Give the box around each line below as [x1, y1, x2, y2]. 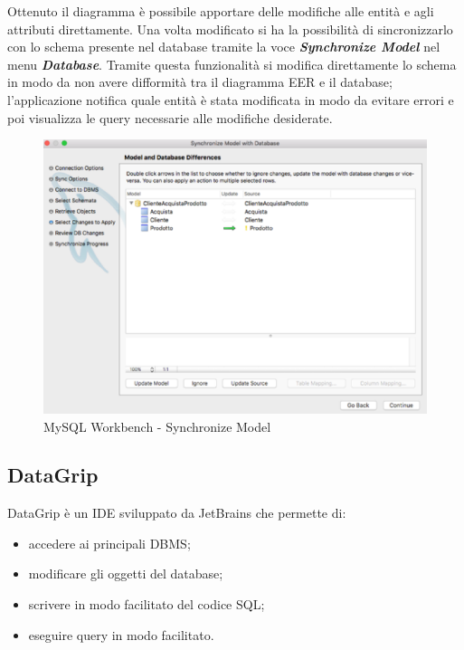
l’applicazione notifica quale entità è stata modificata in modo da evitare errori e [7, 90, 454, 109]
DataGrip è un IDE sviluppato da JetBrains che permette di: [7, 503, 346, 522]
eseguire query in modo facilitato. [28, 625, 214, 644]
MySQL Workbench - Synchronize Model [43, 416, 271, 435]
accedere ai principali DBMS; [28, 533, 191, 552]
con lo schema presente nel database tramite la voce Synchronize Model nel [7, 37, 440, 56]
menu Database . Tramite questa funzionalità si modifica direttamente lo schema [7, 54, 457, 73]
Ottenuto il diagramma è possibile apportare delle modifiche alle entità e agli [7, 2, 434, 20]
